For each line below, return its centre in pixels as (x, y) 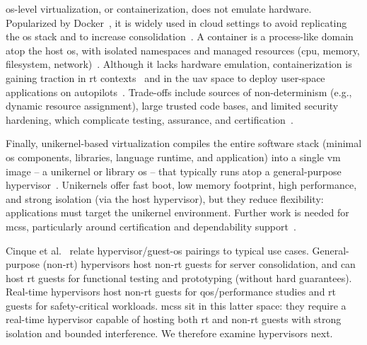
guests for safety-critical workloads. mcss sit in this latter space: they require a (176, 305)
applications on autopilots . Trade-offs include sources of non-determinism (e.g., (179, 92)
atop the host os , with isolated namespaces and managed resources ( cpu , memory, (183, 50)
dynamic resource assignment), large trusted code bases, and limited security (172, 106)
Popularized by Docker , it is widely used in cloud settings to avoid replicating (176, 22)
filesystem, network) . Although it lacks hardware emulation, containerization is (179, 64)
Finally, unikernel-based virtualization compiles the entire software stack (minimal (184, 143)
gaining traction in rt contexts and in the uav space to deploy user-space (165, 77)
